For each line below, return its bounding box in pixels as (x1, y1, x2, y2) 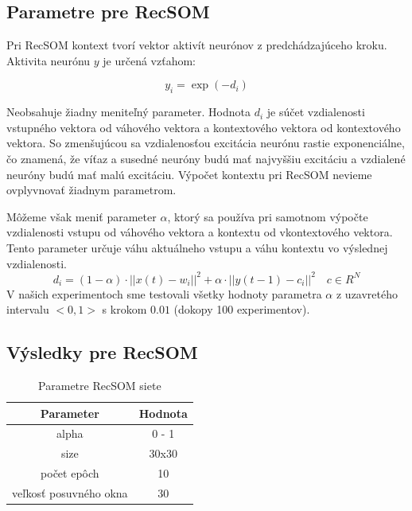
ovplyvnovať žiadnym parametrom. (6, 181, 177, 198)
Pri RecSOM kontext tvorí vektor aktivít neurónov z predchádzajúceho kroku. (6, 37, 387, 53)
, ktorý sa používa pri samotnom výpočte (167, 208, 368, 224)
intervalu (6, 301, 49, 318)
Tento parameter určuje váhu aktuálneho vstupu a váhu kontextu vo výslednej (6, 239, 388, 255)
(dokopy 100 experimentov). (173, 301, 310, 318)
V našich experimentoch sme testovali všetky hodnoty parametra (6, 285, 322, 302)
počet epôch (41, 465, 99, 482)
